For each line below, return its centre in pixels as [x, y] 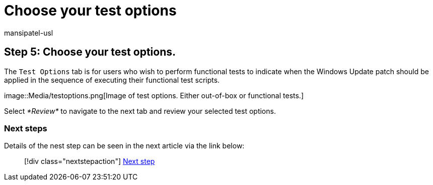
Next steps [26, 128]
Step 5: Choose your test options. [90, 52]
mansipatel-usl [29, 33]
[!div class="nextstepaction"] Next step [90, 161]
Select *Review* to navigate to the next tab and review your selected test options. [140, 111]
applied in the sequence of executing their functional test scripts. [112, 80]
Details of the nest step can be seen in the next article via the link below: [124, 146]
